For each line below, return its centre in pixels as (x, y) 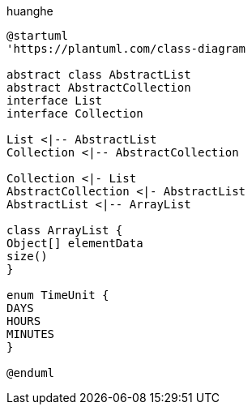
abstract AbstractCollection (99, 88)
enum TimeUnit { (58, 295)
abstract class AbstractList (99, 75)
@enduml (31, 373)
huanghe (30, 11)
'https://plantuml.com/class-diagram (126, 49)
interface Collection (75, 113)
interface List (55, 101)
